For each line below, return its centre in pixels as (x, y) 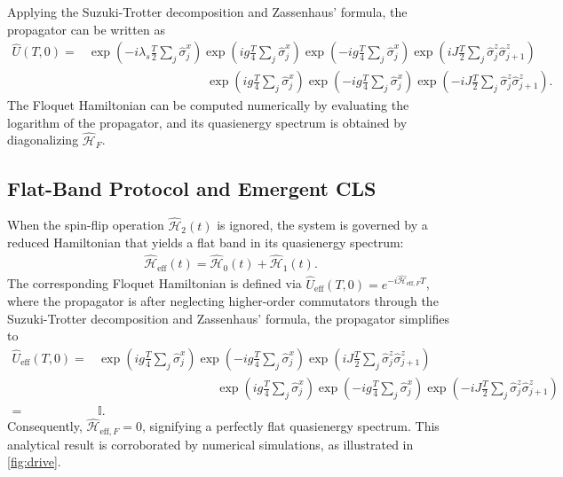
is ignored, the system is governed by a (322, 225)
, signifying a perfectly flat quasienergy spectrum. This (290, 426)
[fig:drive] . (34, 461)
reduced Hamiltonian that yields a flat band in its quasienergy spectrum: (206, 242)
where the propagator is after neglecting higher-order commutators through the (223, 301)
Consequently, (45, 426)
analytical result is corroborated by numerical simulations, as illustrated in (210, 444)
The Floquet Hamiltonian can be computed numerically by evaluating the (208, 105)
